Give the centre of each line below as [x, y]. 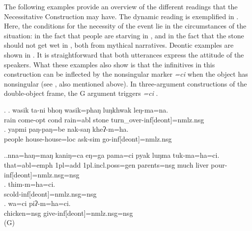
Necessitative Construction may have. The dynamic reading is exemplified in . [121, 16]
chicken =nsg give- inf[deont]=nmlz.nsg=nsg [69, 213]
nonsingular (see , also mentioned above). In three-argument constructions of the [126, 83]
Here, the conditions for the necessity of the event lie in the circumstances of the [125, 26]
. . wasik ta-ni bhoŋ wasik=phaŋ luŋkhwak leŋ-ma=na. [86, 109]
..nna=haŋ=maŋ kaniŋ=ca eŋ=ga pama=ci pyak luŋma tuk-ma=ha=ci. [112, 155]
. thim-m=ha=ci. [30, 184]
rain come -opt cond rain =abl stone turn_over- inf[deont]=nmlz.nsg [104, 119]
